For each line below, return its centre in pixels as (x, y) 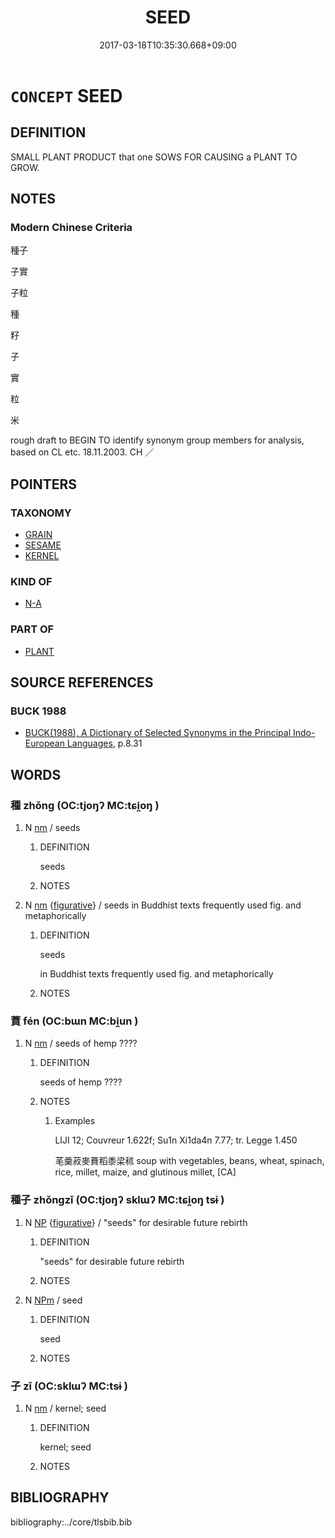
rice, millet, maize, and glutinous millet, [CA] (145, 1172)
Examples (75, 1121)
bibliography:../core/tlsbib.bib (71, 1522)
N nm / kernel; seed (65, 1408)
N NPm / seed (53, 1300)
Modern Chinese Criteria (71, 228)
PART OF (32, 629)
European (44, 743)
